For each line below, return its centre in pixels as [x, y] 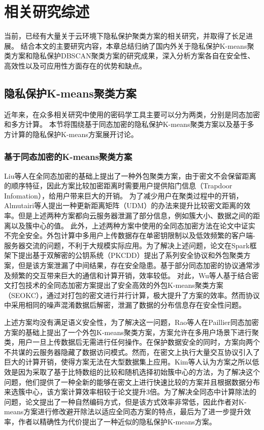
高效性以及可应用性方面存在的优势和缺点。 [75, 65]
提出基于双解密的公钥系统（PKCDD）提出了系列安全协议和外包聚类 [131, 255]
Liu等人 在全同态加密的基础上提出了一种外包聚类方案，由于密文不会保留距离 [130, 175]
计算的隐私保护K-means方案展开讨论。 [74, 134]
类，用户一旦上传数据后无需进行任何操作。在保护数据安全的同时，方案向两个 [132, 342]
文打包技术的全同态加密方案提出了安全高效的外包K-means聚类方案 [114, 285]
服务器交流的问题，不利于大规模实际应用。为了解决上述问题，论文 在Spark [127, 245]
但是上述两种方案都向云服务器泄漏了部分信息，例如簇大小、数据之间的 [135, 216]
